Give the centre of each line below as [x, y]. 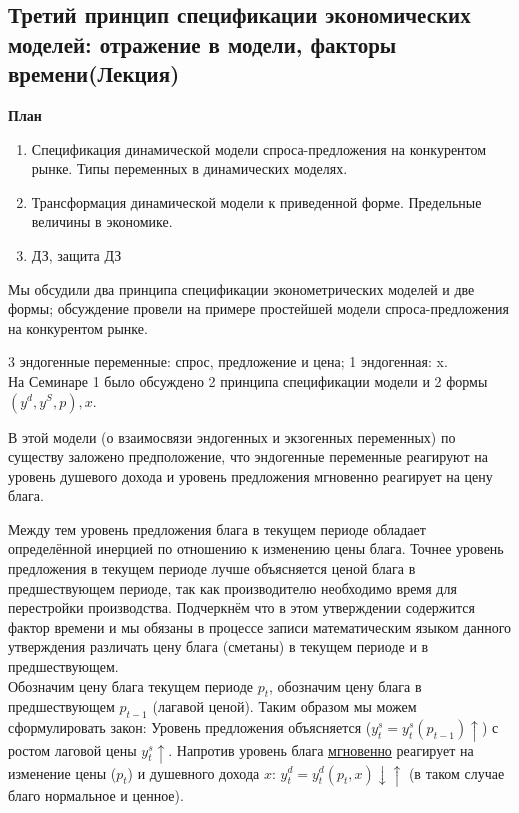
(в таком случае [456, 772]
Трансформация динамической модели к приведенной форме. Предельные [256, 201]
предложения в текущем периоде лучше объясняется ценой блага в [212, 568]
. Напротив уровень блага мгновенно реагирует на [321, 749]
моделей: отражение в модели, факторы [202, 43]
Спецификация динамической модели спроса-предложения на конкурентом [259, 148]
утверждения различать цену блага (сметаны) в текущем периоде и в [218, 646]
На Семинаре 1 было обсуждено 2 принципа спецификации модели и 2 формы [248, 380]
